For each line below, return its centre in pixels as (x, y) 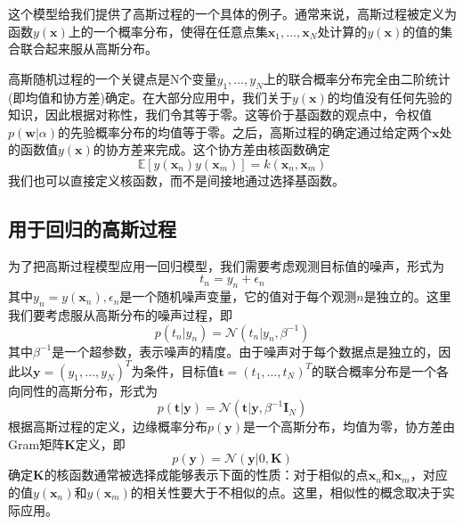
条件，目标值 (181, 370)
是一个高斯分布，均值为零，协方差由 (349, 427)
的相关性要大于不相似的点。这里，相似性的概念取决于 (286, 492)
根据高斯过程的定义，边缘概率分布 (108, 427)
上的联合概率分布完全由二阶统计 (357, 78)
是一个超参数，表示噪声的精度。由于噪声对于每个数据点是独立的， (245, 351)
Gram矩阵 (37, 443)
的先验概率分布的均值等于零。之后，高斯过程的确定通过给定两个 (245, 131)
